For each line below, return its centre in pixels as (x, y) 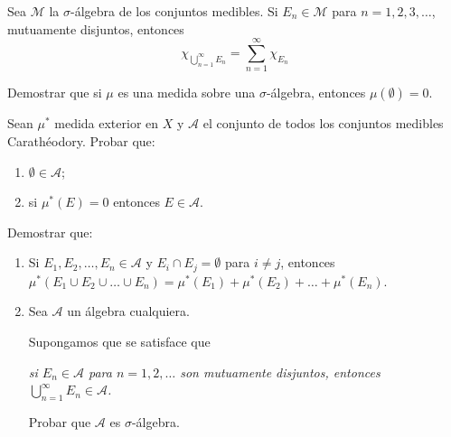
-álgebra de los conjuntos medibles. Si (174, 11)
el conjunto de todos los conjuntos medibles (323, 123)
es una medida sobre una (187, 93)
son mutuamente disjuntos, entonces (280, 372)
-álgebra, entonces (316, 93)
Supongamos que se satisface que (119, 341)
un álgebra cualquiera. (128, 311)
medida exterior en (107, 123)
